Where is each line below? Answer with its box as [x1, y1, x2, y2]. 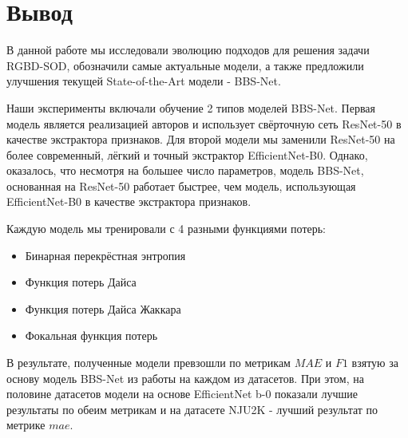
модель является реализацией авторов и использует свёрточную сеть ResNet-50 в [6, 115, 402, 132]
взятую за [351, 354, 398, 371]
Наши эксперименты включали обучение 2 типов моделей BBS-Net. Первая [6, 99, 376, 116]
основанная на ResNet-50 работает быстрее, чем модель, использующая [6, 177, 356, 194]
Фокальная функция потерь [25, 327, 158, 344]
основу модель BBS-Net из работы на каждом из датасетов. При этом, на [6, 369, 364, 386]
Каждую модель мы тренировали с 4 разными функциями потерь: [6, 220, 326, 237]
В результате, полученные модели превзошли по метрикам [6, 354, 291, 371]
